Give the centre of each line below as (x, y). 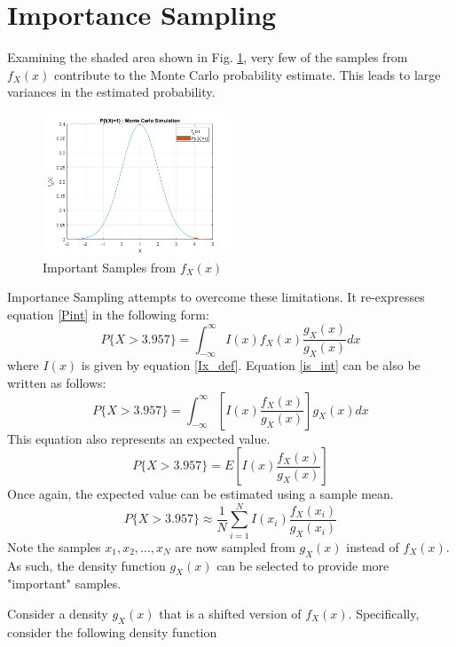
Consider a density (58, 613)
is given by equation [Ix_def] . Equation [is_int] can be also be (251, 365)
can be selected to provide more (303, 565)
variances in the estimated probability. (111, 92)
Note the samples (54, 546)
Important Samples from (110, 267)
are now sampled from (235, 546)
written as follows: (57, 382)
